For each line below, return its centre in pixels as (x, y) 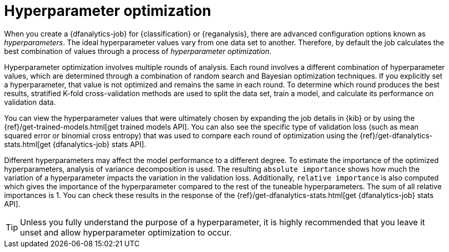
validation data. (30, 102)
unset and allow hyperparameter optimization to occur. (126, 232)
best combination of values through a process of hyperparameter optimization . (138, 51)
